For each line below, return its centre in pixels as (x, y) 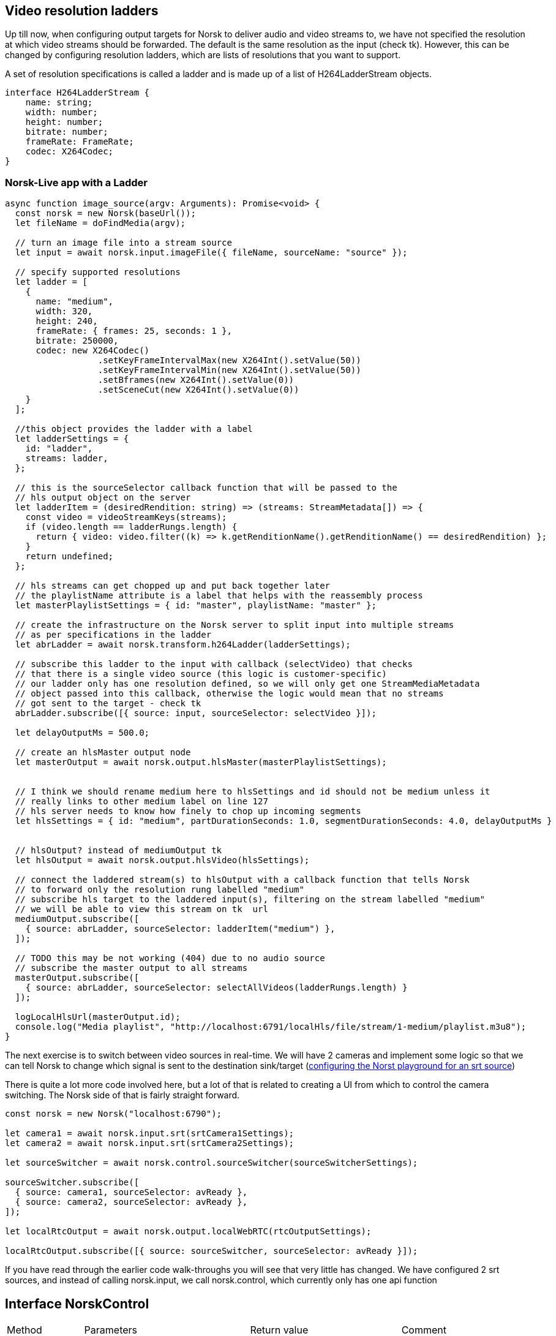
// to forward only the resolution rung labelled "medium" (160, 890)
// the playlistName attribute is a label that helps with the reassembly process (219, 596)
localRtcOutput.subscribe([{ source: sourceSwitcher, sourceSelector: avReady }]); (212, 1251)
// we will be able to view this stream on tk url (141, 909)
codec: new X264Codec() (93, 351)
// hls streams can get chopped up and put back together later (173, 586)
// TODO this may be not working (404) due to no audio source (170, 958)
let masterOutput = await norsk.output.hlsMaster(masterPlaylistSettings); (201, 762)
